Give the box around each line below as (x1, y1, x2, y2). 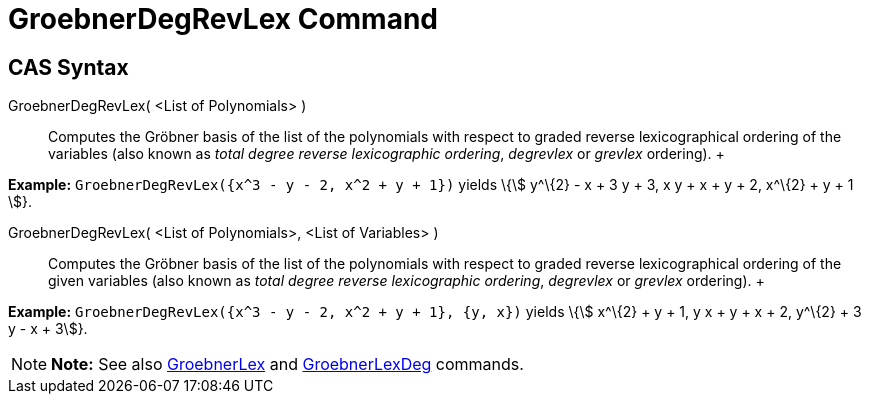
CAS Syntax (8, 54, 129, 80)
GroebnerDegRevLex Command (8, 2, 439, 36)
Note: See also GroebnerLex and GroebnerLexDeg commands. (51, 354, 524, 375)
